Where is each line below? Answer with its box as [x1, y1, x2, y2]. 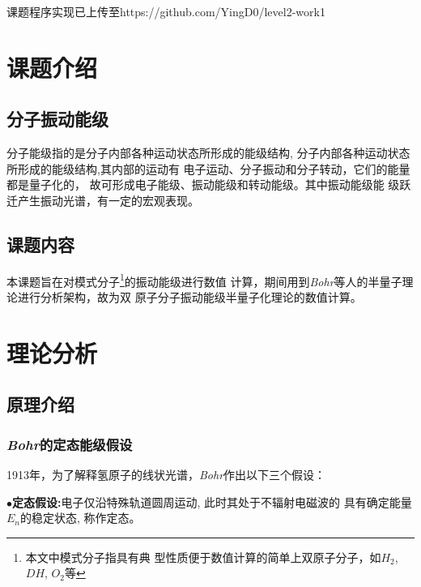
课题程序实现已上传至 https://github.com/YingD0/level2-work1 [6, 3, 325, 19]
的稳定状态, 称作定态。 [20, 509, 141, 526]
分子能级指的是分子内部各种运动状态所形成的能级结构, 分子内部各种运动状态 [6, 144, 410, 161]
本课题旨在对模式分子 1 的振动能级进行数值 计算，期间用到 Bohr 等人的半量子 [6, 270, 402, 289]
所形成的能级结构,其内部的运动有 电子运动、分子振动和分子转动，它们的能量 [6, 160, 410, 177]
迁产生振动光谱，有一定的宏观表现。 [6, 191, 199, 208]
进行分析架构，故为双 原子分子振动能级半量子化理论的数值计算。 [17, 289, 362, 305]
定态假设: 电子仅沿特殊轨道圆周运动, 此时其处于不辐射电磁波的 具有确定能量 [12, 493, 412, 510]
